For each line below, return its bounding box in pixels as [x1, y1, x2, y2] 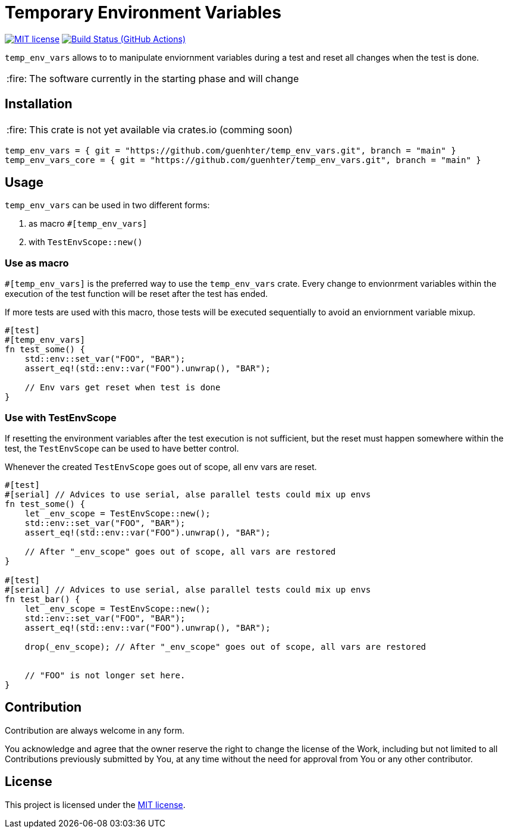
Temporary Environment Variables [5, 2, 281, 23]
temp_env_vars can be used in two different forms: [5, 200, 210, 211]
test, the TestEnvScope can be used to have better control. [5, 443, 239, 453]
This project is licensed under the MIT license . [5, 799, 186, 810]
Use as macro [5, 256, 69, 269]
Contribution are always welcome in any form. [5, 725, 185, 735]
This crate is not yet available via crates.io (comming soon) [29, 123, 293, 136]
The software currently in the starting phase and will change [29, 72, 299, 84]
